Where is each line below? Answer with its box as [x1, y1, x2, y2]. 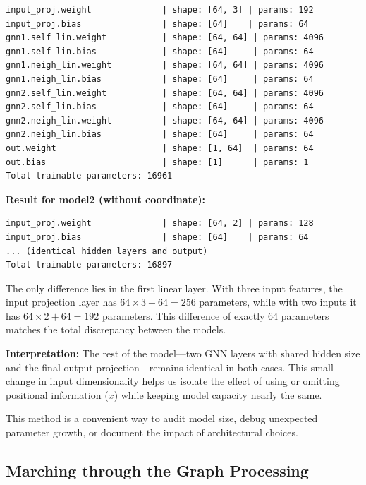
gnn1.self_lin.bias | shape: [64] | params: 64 [6, 46, 314, 56]
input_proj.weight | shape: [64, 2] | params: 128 [6, 218, 314, 229]
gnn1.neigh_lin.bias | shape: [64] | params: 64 [6, 73, 314, 84]
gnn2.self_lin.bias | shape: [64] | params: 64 [6, 102, 314, 112]
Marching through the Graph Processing [6, 460, 309, 481]
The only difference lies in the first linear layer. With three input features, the [6, 280, 343, 295]
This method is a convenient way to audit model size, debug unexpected [6, 411, 318, 426]
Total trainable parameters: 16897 [6, 260, 173, 270]
